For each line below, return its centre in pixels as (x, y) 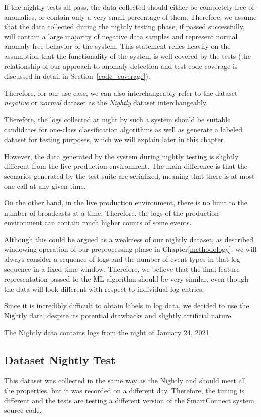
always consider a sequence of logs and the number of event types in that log (122, 259)
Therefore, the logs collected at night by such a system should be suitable (117, 119)
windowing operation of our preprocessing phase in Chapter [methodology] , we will (130, 249)
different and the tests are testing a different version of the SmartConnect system (129, 400)
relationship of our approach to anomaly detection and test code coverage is (121, 66)
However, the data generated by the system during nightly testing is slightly (121, 156)
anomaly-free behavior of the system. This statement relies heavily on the (117, 46)
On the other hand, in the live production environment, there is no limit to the (126, 203)
